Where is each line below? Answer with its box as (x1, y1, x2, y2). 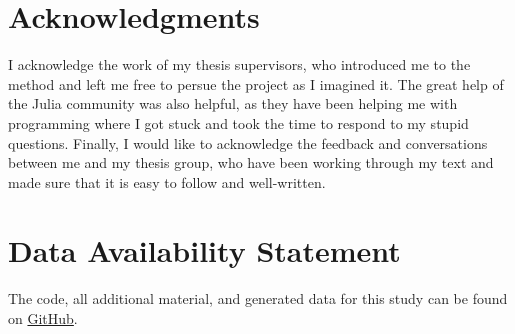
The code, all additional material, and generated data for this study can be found (8, 288, 508, 309)
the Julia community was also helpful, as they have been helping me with (8, 93, 458, 114)
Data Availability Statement (8, 230, 401, 271)
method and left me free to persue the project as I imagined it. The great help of (8, 73, 504, 94)
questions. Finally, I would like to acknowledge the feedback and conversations (8, 132, 488, 153)
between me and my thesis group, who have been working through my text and (8, 152, 494, 173)
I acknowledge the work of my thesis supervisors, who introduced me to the (8, 54, 471, 75)
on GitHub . (8, 308, 78, 328)
